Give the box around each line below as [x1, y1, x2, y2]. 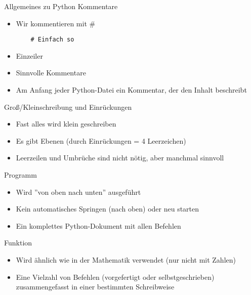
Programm [4, 170, 37, 180]
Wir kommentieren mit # [16, 18, 96, 28]
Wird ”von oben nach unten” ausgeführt [16, 186, 141, 197]
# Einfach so [30, 36, 74, 44]
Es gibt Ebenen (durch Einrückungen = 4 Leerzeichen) [16, 135, 186, 146]
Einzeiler [16, 50, 43, 61]
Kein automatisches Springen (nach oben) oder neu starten [16, 203, 199, 214]
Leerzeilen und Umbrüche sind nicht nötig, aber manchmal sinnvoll [16, 152, 224, 163]
